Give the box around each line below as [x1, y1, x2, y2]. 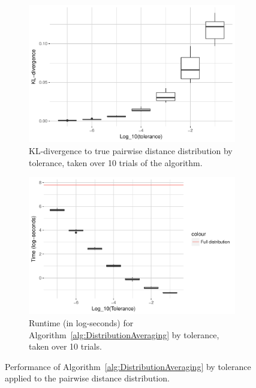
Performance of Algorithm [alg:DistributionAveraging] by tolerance [5, 360, 251, 372]
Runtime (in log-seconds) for [29, 317, 134, 329]
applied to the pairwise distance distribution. [5, 372, 170, 384]
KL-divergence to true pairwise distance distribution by [29, 144, 233, 157]
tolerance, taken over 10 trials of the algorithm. [29, 156, 203, 169]
